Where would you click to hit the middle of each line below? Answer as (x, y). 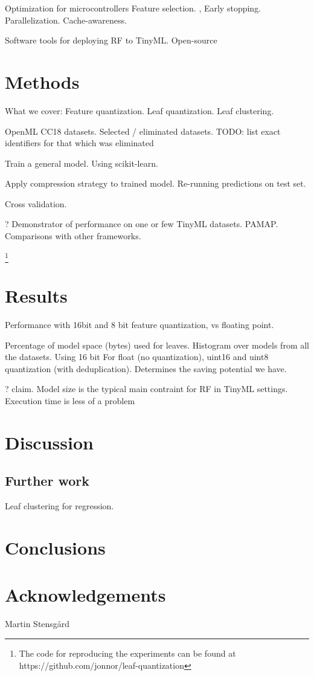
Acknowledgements (85, 595)
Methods (42, 81)
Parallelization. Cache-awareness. (66, 20)
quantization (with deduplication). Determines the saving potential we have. (146, 368)
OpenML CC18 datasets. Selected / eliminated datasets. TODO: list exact (143, 131)
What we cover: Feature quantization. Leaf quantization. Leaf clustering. (139, 110)
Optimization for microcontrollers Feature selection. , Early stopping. (133, 8)
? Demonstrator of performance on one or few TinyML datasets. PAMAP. (142, 224)
